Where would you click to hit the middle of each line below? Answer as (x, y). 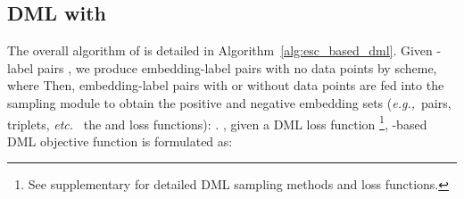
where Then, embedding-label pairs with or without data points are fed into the (226, 85)
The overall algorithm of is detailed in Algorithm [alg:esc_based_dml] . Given (220, 50)
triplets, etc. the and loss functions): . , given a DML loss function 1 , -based (217, 122)
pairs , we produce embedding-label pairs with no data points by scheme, (237, 67)
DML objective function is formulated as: (120, 141)
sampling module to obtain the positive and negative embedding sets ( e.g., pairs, (229, 102)
